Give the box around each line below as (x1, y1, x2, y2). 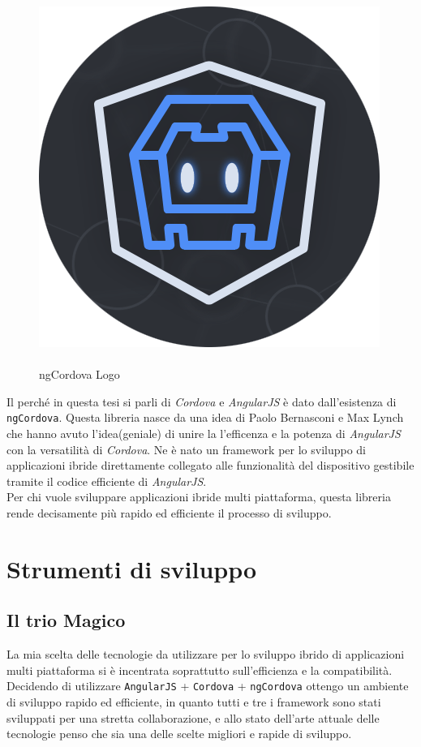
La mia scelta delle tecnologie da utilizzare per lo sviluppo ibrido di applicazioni (6, 646, 405, 663)
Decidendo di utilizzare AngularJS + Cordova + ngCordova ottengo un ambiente (6, 677, 409, 694)
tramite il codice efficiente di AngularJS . (6, 472, 207, 489)
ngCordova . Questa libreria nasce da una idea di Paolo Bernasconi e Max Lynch (6, 409, 404, 426)
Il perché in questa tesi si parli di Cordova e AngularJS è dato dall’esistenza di (6, 393, 397, 410)
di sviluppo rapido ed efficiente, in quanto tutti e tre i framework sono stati (6, 693, 381, 711)
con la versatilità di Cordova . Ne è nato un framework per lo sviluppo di (6, 440, 367, 457)
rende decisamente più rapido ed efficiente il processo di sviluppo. (6, 504, 332, 521)
